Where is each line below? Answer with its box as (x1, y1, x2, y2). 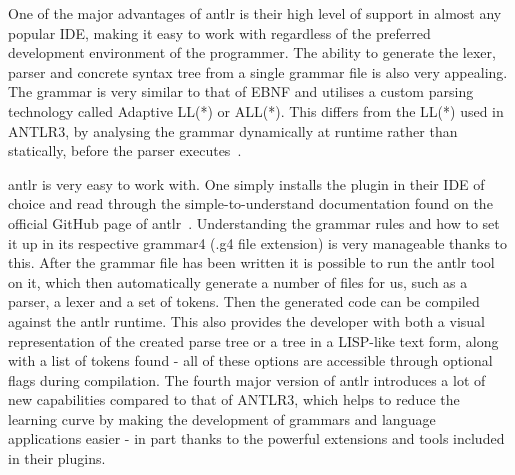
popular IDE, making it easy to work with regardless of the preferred (8, 22, 431, 43)
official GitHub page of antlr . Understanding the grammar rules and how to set (8, 212, 500, 233)
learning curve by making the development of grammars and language (8, 408, 436, 429)
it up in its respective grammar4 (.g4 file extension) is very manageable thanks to (8, 232, 508, 253)
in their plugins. (8, 448, 106, 469)
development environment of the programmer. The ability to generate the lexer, (8, 42, 496, 63)
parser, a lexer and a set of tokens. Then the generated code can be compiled (8, 291, 480, 312)
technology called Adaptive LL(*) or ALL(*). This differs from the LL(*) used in (8, 100, 504, 121)
